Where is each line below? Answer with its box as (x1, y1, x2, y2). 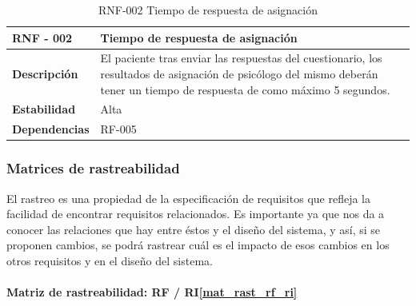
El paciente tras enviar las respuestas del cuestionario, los (100, 50, 382, 66)
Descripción (12, 66, 78, 82)
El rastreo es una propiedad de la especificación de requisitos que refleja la (6, 189, 370, 206)
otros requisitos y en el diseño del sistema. (6, 252, 213, 268)
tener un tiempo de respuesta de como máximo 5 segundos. (100, 81, 390, 97)
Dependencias (12, 121, 90, 137)
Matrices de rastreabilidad (6, 158, 180, 178)
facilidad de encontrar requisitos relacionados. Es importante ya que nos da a (6, 205, 385, 222)
